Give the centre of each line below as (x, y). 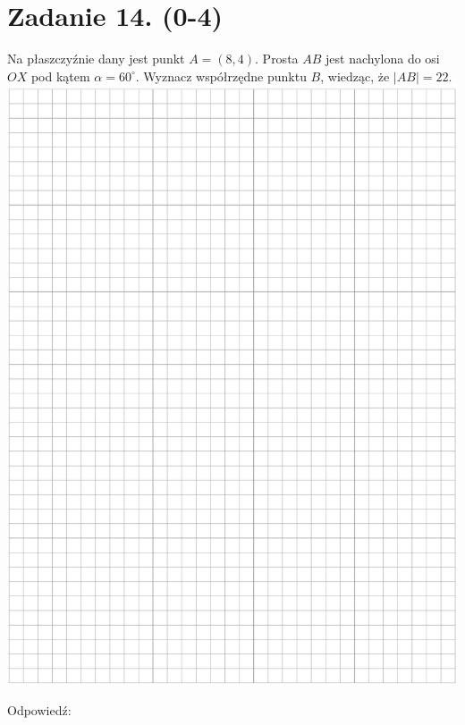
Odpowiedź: (39, 710)
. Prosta (277, 59)
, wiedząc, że (355, 76)
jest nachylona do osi (383, 59)
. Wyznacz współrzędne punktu (221, 76)
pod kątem (60, 76)
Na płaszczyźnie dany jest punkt (96, 59)
